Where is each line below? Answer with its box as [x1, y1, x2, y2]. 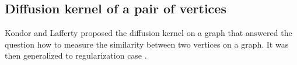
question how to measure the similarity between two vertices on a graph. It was [5, 38, 289, 50]
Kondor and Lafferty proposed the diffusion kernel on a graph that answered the [5, 27, 292, 39]
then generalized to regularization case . [5, 49, 147, 62]
